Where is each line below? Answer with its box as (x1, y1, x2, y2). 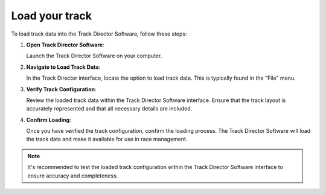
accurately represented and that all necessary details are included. (26, 105, 193, 112)
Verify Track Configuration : (26, 85, 97, 93)
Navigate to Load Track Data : (26, 63, 101, 71)
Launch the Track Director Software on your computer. (26, 52, 162, 60)
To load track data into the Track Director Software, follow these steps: (11, 30, 187, 37)
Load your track (11, 9, 92, 22)
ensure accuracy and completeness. (27, 172, 118, 179)
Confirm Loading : (26, 116, 72, 123)
